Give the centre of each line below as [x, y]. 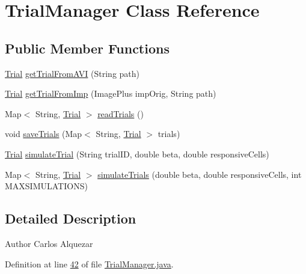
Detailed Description [71, 218]
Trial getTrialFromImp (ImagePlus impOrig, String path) [111, 93]
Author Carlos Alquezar [49, 243]
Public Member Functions [87, 48]
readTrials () [121, 113]
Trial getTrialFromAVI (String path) [72, 73]
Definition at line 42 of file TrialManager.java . [89, 263]
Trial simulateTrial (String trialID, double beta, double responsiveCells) [137, 154]
